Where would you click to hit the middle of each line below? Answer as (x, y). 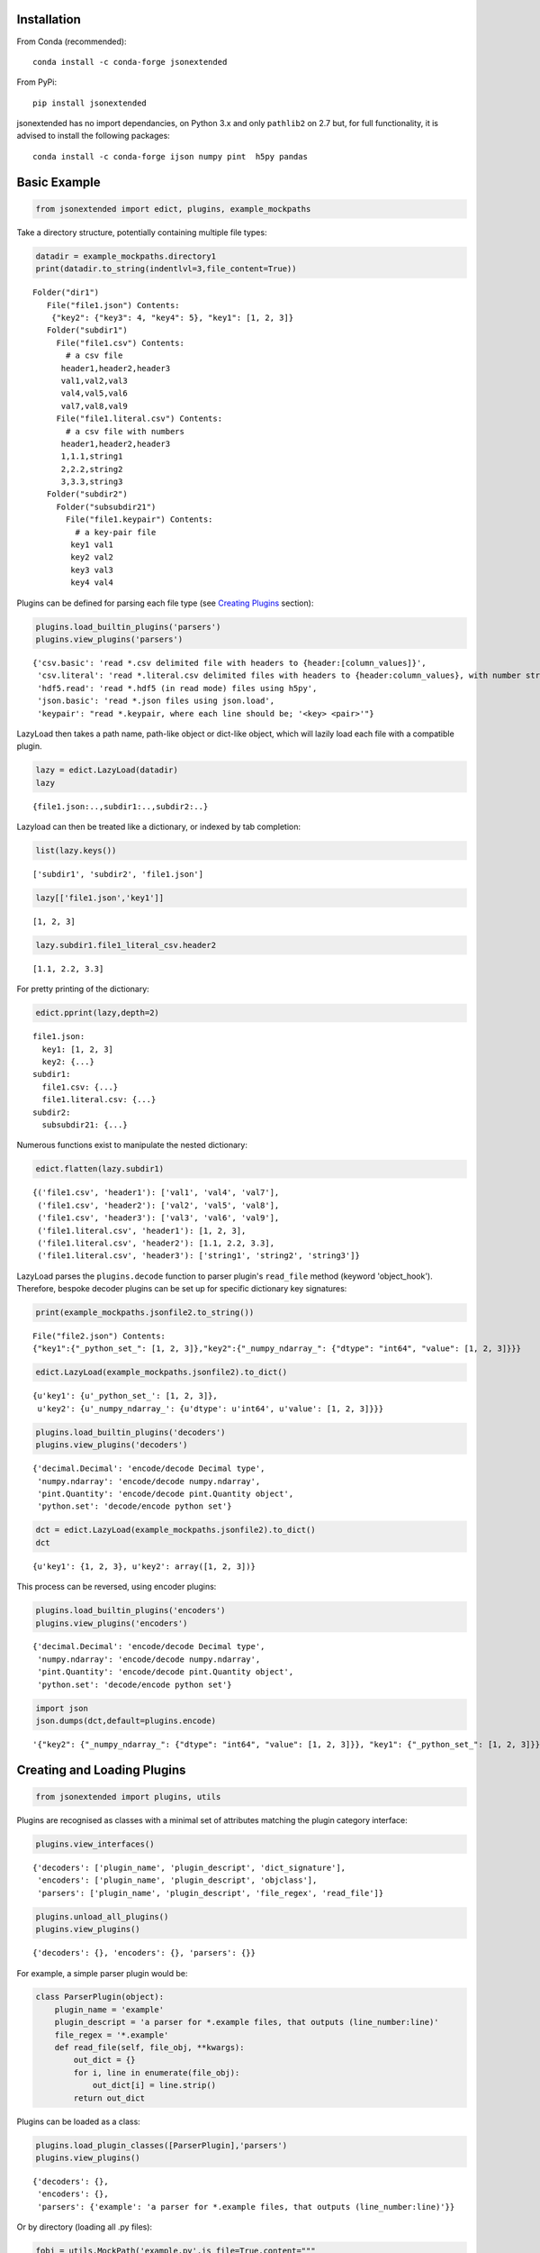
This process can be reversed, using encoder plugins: (117, 1587)
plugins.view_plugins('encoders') (112, 1623)
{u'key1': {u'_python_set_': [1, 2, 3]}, (125, 1396)
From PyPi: (37, 82)
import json (62, 1708)
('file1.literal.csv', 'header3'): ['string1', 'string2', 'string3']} (198, 1256)
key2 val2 (92, 557)
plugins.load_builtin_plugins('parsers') (128, 627)
